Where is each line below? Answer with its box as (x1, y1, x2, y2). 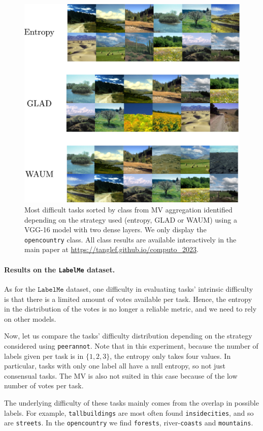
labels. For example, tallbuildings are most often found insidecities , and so (4, 407, 254, 418)
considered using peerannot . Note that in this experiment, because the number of (4, 340, 258, 351)
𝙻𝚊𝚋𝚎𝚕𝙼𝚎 (38, 286, 64, 293)
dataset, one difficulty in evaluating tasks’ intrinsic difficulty (66, 283, 253, 294)
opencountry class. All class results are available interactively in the (24, 234, 237, 244)
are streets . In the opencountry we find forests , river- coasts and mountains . (4, 417, 253, 428)
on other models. (4, 313, 56, 324)
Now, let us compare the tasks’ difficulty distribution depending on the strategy (4, 330, 252, 341)
